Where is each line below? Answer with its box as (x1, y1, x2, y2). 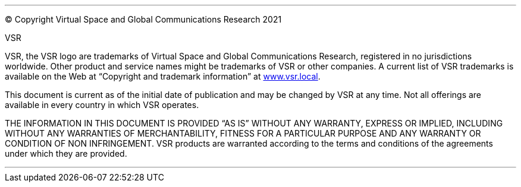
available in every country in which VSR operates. (5, 100, 199, 110)
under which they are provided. (5, 148, 127, 159)
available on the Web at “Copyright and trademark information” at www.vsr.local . (5, 71, 321, 81)
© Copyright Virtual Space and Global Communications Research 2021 (5, 14, 282, 24)
